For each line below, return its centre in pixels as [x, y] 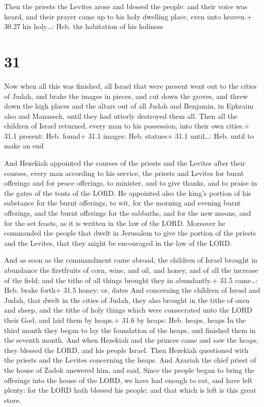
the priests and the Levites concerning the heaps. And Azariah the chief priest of [130, 360]
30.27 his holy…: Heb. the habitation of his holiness [84, 26]
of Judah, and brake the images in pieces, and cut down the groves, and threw [126, 96]
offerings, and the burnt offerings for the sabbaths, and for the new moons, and [128, 213]
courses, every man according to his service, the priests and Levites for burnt [124, 173]
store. [13, 400]
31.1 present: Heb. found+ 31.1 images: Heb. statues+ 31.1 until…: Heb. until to [129, 135]
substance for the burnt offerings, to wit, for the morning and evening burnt [123, 203]
